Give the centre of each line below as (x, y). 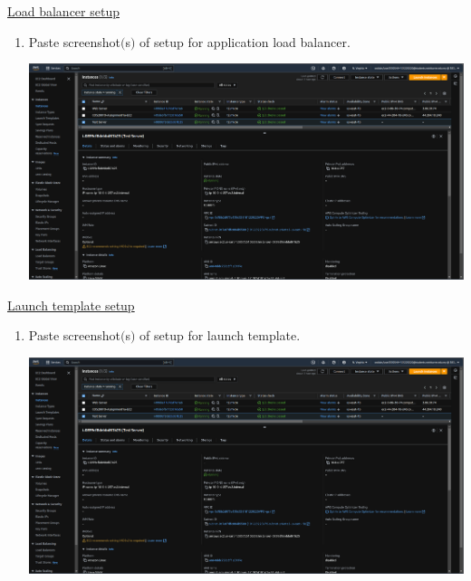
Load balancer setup (63, 11)
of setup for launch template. (220, 335)
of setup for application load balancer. (245, 41)
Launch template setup (71, 305)
